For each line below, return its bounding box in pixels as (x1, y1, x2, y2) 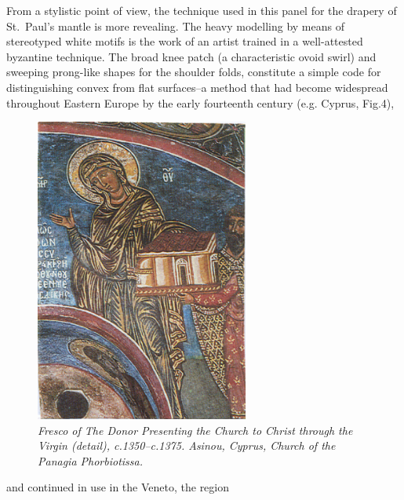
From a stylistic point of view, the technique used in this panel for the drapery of (6, 2, 397, 18)
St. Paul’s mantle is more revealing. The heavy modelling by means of (6, 17, 344, 34)
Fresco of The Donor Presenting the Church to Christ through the (38, 422, 353, 438)
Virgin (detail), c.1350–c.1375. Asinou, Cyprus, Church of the (38, 437, 336, 454)
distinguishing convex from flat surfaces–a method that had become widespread (6, 78, 388, 95)
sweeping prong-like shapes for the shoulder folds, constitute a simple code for (6, 64, 381, 80)
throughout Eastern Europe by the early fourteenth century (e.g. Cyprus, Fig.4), (6, 94, 395, 111)
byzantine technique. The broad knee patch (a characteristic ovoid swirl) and (6, 48, 377, 64)
